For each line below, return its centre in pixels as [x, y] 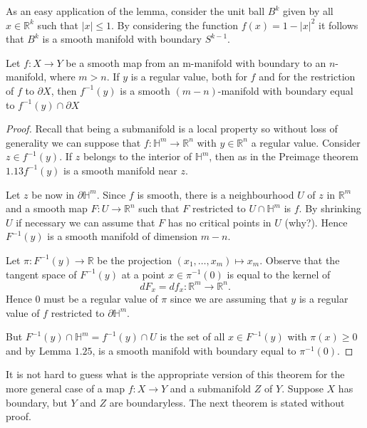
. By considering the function [175, 25]
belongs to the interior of [138, 156]
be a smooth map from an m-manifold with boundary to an [196, 62]
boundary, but [37, 402]
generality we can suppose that [73, 142]
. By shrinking [330, 208]
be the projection [134, 260]
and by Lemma [38, 350]
